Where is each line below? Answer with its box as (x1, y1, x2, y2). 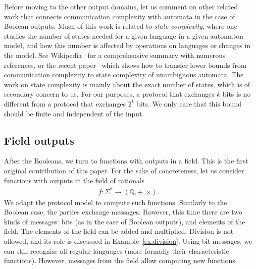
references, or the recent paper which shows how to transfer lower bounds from (4, 59, 247, 70)
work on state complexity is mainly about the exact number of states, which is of (4, 79, 250, 89)
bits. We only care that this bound (137, 98, 242, 108)
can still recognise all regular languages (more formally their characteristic (4, 245, 229, 256)
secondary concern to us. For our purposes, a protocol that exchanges (4, 89, 215, 99)
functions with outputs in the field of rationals (4, 175, 145, 185)
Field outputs (4, 132, 74, 148)
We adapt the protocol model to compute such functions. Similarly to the (4, 197, 227, 207)
